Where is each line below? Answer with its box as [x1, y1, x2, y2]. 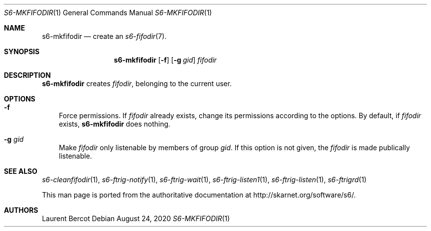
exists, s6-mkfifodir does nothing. [59, 120, 171, 128]
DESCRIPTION [4, 71, 51, 79]
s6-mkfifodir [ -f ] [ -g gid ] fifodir [114, 56, 217, 64]
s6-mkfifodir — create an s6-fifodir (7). [42, 32, 167, 40]
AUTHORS [4, 206, 38, 214]
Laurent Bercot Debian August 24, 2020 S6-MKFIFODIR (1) [42, 214, 230, 223]
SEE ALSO [4, 167, 37, 175]
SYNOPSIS [4, 47, 40, 56]
